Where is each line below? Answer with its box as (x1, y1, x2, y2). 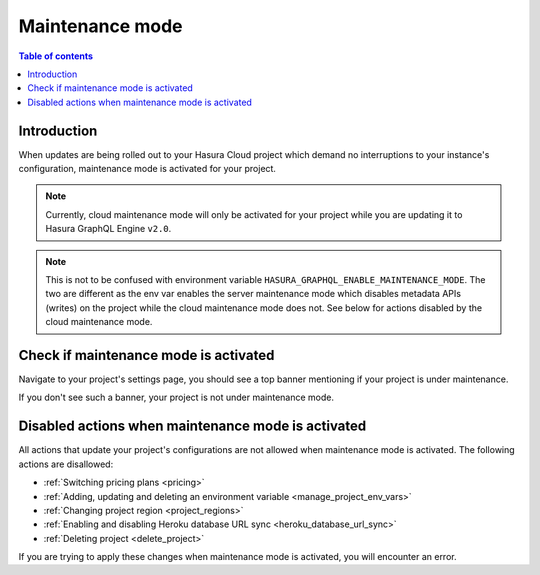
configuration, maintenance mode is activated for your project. (18, 163, 277, 175)
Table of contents (18, 50, 94, 62)
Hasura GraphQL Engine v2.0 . (45, 223, 172, 235)
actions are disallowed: (18, 458, 114, 470)
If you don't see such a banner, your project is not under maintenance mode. (18, 391, 335, 404)
